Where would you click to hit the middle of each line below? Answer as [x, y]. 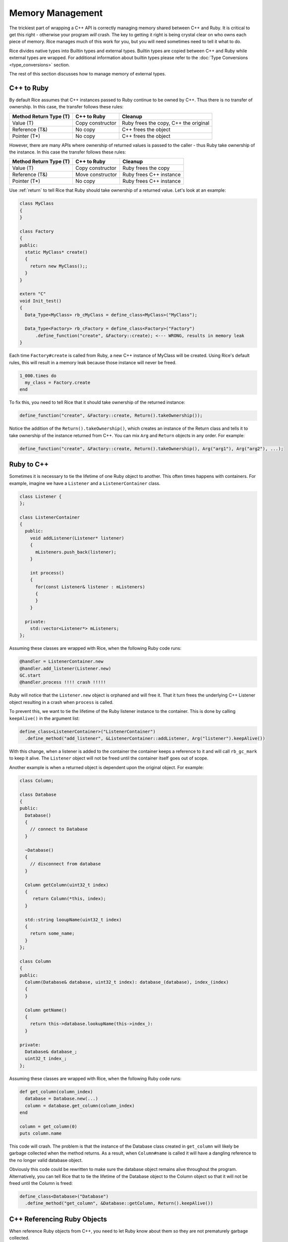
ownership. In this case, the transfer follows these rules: [66, 107]
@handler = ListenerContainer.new [61, 661]
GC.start [30, 675]
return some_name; [52, 933]
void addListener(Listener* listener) [77, 538]
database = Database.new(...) [62, 1099]
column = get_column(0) [49, 1126]
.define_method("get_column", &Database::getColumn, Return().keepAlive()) [119, 1203]
